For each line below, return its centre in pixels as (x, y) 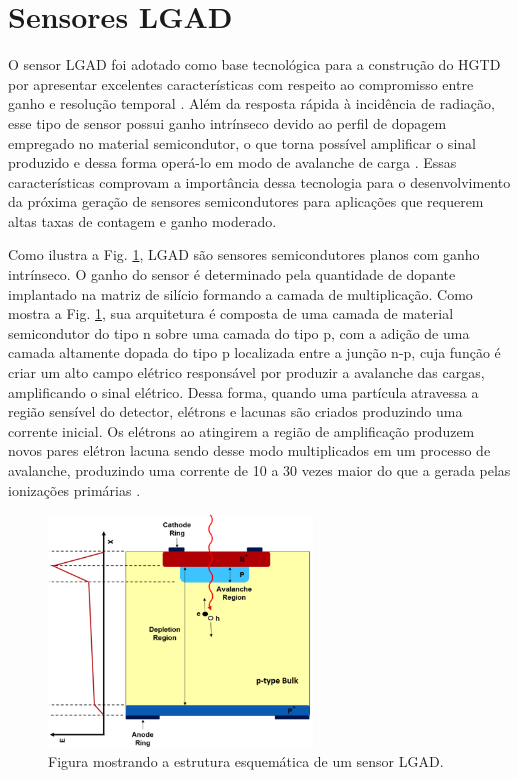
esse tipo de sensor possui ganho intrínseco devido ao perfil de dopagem (227, 122)
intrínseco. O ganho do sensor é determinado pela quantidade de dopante (232, 274)
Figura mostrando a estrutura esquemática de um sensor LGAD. (246, 761)
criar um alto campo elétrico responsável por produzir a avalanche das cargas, (246, 372)
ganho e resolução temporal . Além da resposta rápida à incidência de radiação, (251, 103)
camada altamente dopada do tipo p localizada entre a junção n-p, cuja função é (254, 352)
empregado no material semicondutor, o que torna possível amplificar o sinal (242, 142)
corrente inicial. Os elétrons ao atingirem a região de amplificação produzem (241, 430)
